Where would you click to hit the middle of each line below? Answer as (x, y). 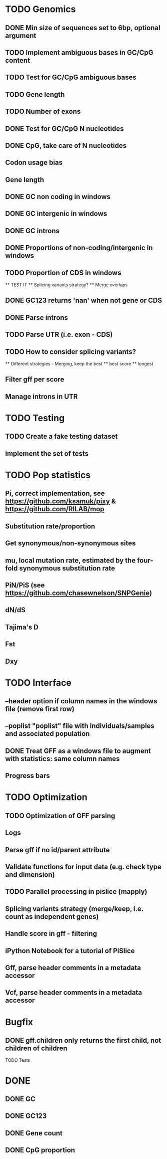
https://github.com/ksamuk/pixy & (60, 502)
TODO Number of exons (43, 112)
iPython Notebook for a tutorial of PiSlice (70, 951)
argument (21, 35)
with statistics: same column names (62, 759)
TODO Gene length (35, 94)
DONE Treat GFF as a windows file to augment (78, 751)
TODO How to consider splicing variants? (71, 352)
